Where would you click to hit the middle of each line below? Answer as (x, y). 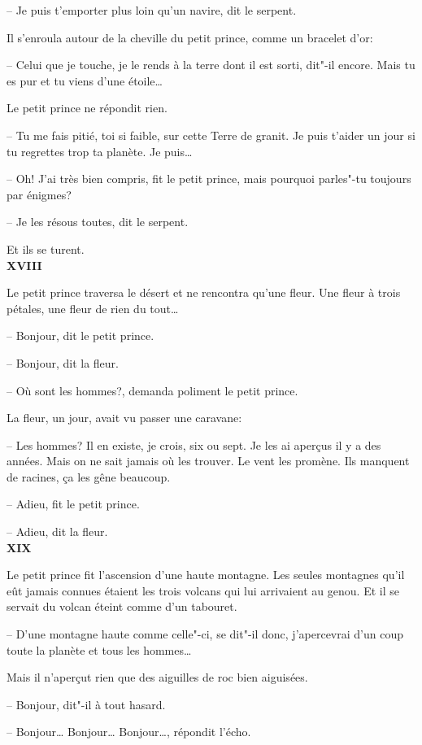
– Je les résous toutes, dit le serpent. (98, 222)
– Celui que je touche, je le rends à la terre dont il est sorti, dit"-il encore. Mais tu (211, 65)
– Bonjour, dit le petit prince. (80, 335)
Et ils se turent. (46, 248)
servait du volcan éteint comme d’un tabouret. (122, 606)
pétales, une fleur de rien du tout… (93, 308)
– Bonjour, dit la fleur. (63, 362)
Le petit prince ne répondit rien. (87, 108)
